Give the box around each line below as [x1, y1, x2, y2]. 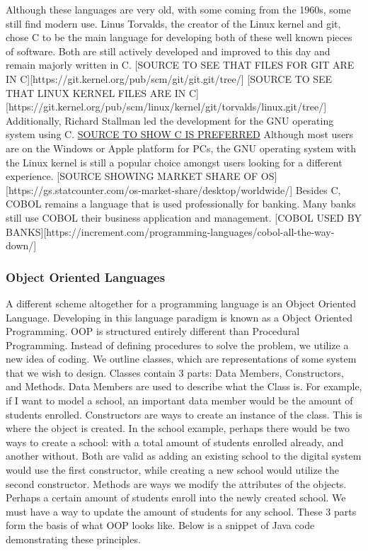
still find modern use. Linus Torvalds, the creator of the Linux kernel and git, [6, 16, 341, 30]
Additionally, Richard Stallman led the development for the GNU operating [6, 113, 334, 127]
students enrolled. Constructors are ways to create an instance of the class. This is [6, 407, 362, 421]
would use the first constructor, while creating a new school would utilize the [6, 462, 340, 477]
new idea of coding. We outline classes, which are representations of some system [6, 351, 357, 366]
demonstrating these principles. [6, 532, 141, 546]
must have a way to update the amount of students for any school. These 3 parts [6, 504, 357, 518]
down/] [6, 238, 37, 253]
